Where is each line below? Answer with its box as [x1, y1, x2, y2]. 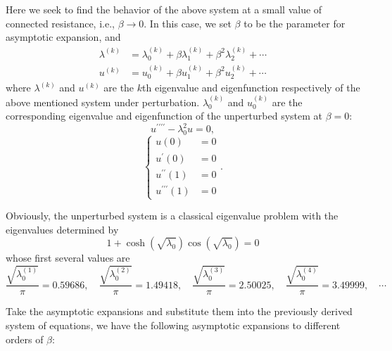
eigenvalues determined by [6, 222, 119, 236]
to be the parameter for [244, 15, 346, 30]
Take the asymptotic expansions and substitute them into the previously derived [6, 304, 353, 319]
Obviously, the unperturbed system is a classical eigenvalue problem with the [6, 208, 339, 223]
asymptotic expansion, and [6, 30, 121, 44]
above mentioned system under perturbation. [6, 94, 200, 109]
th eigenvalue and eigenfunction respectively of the [142, 80, 360, 95]
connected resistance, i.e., [6, 15, 115, 30]
